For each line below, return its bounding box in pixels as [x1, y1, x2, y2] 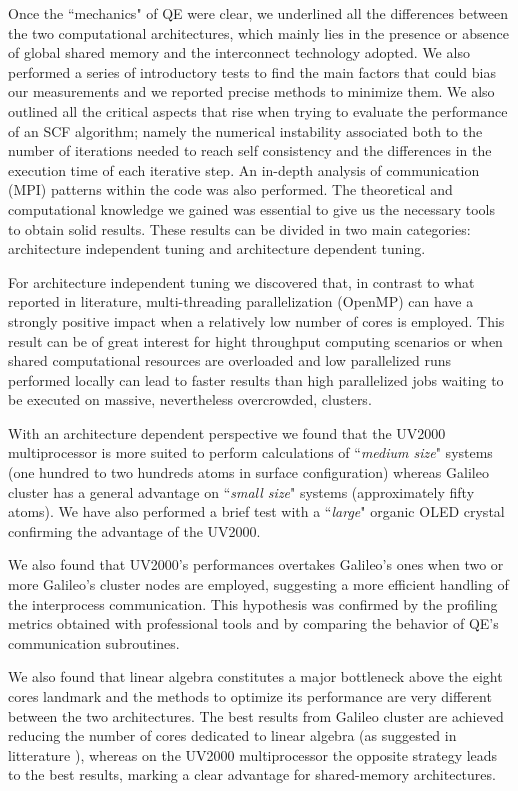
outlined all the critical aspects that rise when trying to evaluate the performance [8, 100, 508, 121]
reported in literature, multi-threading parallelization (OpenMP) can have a [8, 291, 474, 312]
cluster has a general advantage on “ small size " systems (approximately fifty [8, 481, 475, 502]
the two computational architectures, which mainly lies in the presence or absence [8, 22, 509, 43]
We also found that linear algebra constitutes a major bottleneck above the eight [8, 666, 503, 687]
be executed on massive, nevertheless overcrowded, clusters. [8, 389, 372, 410]
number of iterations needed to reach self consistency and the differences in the [8, 140, 492, 161]
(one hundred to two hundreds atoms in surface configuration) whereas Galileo [8, 462, 489, 483]
